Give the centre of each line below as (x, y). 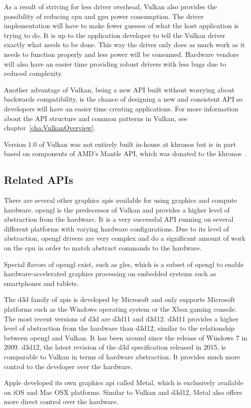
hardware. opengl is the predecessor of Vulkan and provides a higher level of (117, 209)
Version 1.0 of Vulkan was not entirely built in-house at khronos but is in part (120, 144)
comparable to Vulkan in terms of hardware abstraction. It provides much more (122, 357)
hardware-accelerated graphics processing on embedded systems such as (110, 274)
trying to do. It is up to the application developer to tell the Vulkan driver (115, 35)
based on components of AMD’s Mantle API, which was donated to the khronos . (125, 153)
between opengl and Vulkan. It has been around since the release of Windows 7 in (126, 337)
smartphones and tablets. (41, 283)
